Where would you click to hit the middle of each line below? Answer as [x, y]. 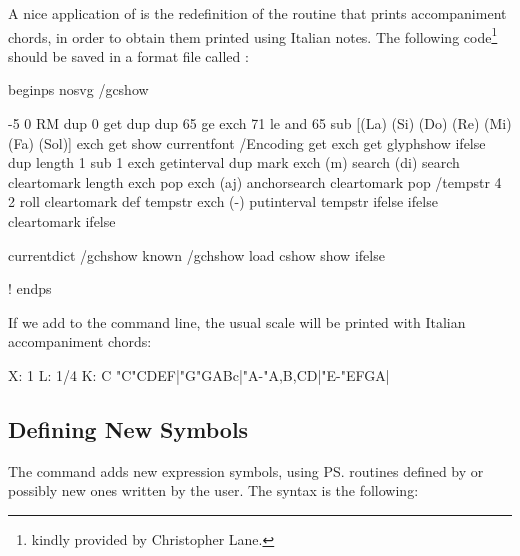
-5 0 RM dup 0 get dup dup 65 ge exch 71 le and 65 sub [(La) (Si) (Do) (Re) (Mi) [260, 123]
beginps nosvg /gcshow [78, 89]
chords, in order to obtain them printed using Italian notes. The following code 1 [253, 35]
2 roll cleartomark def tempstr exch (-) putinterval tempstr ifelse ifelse [223, 201]
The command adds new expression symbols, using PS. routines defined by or [246, 470]
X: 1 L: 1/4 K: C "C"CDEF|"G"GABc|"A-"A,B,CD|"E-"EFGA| [199, 374]
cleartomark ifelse [62, 221]
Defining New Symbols [128, 428]
